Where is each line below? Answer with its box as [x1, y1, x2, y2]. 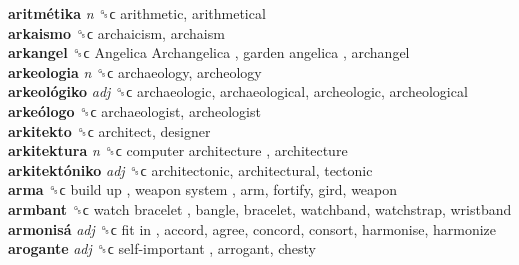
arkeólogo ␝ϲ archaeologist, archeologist [8, 100, 261, 121]
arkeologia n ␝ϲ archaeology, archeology [8, 61, 262, 82]
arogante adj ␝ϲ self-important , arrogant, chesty [8, 238, 316, 259]
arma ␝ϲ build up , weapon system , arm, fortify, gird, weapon [8, 179, 398, 200]
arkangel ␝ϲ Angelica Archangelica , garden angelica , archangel [8, 42, 410, 63]
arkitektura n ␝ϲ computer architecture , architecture [8, 140, 348, 161]
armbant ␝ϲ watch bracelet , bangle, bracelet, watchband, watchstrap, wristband [8, 198, 512, 219]
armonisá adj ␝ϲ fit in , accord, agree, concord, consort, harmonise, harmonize [8, 218, 497, 239]
